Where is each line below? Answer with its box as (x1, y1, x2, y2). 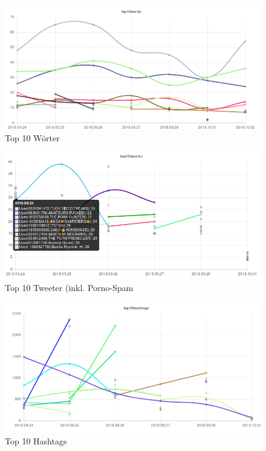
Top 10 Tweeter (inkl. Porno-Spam (5, 281, 134, 293)
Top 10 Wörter (5, 131, 60, 144)
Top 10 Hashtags (5, 434, 67, 447)
